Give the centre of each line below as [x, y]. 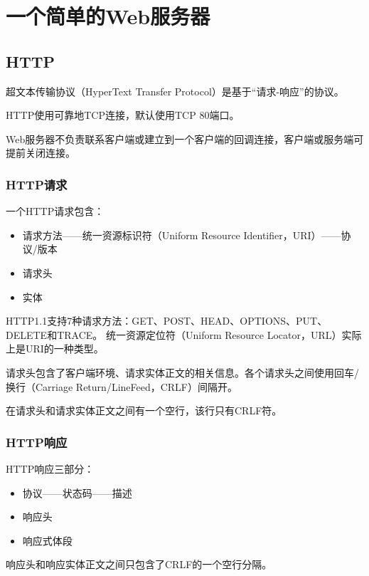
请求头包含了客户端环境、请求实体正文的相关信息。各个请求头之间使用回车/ [182, 372]
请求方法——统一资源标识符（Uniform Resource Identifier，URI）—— [182, 235]
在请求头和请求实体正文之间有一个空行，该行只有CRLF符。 [144, 410]
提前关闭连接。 [41, 153]
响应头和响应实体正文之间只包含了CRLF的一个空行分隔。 [139, 564]
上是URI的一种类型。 [55, 349]
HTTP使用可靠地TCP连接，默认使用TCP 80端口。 [123, 115]
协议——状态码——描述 [77, 492]
